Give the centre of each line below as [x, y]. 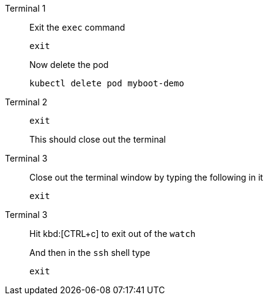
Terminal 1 [25, 8]
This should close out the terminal [98, 139]
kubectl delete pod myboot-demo [107, 83]
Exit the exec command [77, 27]
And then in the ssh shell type [90, 253]
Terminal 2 [26, 102]
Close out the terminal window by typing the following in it [146, 177]
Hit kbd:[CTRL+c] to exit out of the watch [113, 234]
